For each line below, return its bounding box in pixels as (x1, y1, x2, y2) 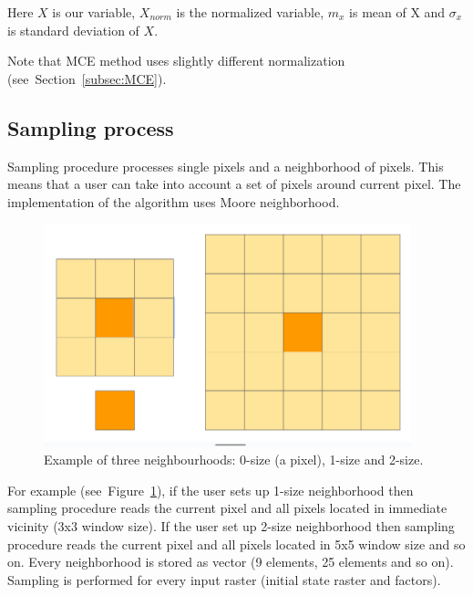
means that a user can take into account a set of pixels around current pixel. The (7, 174, 461, 193)
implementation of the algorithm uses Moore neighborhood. (7, 192, 340, 211)
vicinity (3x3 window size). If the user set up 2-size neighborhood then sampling (7, 517, 455, 535)
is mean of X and (349, 3, 446, 21)
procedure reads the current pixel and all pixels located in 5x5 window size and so (7, 534, 466, 553)
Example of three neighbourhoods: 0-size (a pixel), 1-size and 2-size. (44, 450, 424, 469)
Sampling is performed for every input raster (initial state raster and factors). (7, 570, 441, 589)
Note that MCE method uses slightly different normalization (7, 51, 345, 70)
